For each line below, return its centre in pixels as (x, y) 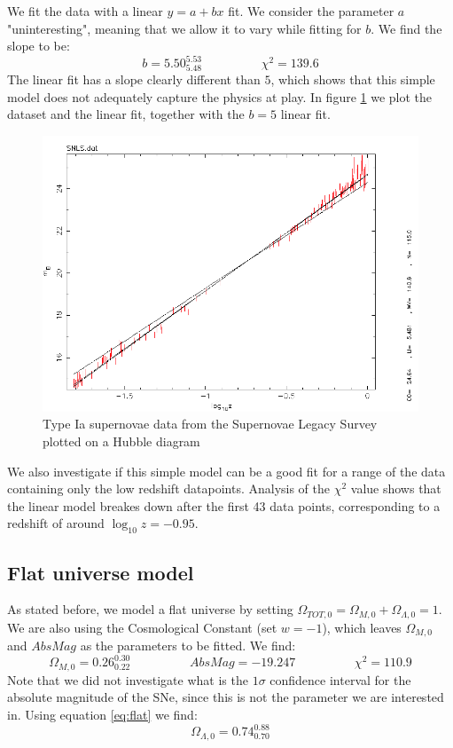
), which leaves (362, 627)
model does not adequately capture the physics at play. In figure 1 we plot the (220, 96)
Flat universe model (101, 572)
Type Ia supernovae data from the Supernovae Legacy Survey (210, 424)
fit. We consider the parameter (311, 11)
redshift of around (56, 523)
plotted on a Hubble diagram (121, 441)
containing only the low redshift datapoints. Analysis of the (168, 488)
